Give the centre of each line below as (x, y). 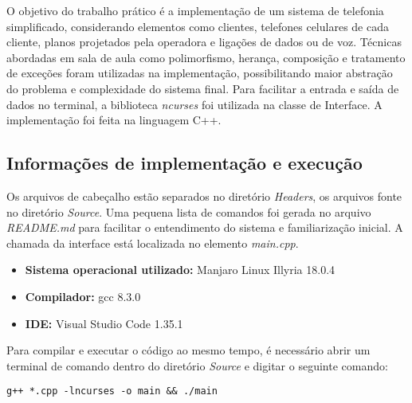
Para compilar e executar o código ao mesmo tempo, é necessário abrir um (188, 350)
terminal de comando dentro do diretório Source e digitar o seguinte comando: (197, 365)
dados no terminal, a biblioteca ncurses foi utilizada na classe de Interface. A (194, 104)
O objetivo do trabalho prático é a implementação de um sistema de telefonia (195, 10)
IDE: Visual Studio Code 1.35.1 (104, 323)
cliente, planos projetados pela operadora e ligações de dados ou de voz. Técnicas (204, 42)
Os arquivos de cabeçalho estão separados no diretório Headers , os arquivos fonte (204, 196)
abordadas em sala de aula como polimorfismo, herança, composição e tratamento (206, 57)
